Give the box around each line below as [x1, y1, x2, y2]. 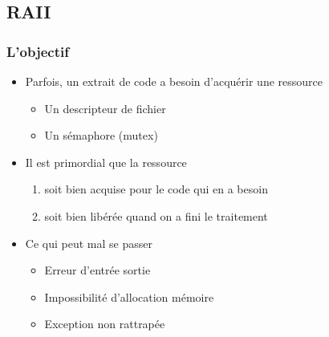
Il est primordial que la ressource [25, 153, 187, 170]
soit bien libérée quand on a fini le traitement [44, 207, 268, 224]
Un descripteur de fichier [44, 99, 166, 116]
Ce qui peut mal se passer [25, 234, 152, 251]
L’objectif [6, 41, 69, 61]
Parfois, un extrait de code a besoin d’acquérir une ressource [25, 73, 323, 89]
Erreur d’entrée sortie [44, 262, 151, 278]
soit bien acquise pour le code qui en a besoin [44, 181, 268, 197]
